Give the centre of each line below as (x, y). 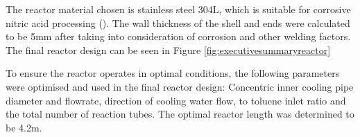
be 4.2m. (24, 127)
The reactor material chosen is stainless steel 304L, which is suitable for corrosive (178, 9)
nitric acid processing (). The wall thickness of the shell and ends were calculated (178, 22)
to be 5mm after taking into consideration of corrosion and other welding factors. (178, 36)
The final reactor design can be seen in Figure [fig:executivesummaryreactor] (168, 49)
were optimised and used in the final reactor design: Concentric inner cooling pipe (180, 86)
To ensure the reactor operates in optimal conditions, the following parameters (173, 73)
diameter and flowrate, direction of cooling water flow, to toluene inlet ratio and (176, 100)
